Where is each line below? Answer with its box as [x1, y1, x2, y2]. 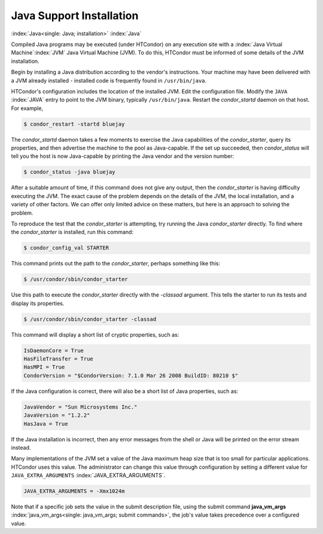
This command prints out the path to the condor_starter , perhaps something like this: [11, 260, 221, 267]
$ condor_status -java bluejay [23, 169, 116, 176]
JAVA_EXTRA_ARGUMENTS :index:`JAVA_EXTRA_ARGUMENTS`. [11, 472, 166, 479]
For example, [11, 105, 44, 112]
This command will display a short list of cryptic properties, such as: [11, 331, 179, 338]
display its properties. [11, 300, 65, 307]
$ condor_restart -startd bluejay [23, 120, 125, 127]
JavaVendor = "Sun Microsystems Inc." [23, 404, 138, 410]
